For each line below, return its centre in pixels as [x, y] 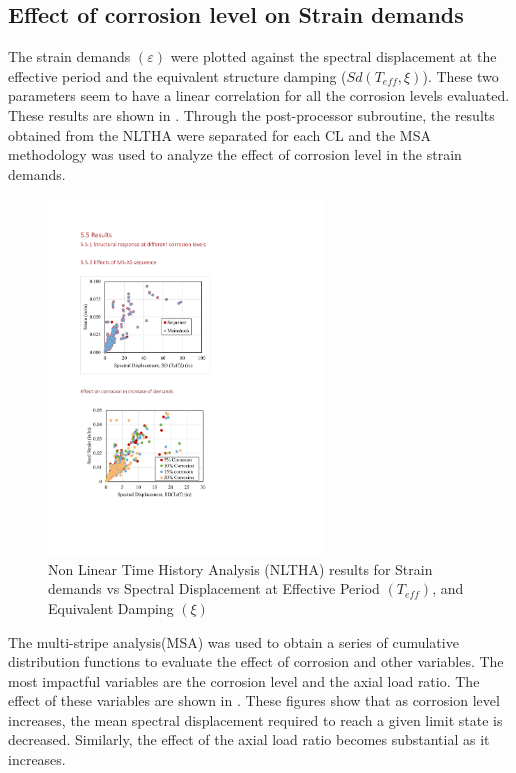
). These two [460, 75]
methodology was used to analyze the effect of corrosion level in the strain [235, 154]
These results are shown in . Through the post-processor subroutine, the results [251, 114]
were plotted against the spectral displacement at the [333, 56]
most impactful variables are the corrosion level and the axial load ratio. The [244, 680]
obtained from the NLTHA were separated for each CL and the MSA [219, 134]
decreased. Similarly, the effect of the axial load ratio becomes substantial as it [249, 739]
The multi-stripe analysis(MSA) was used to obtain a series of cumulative [233, 641]
